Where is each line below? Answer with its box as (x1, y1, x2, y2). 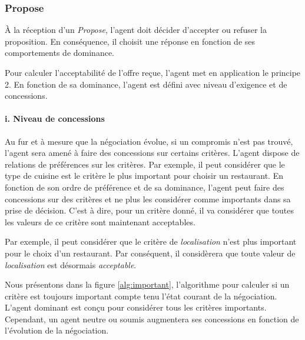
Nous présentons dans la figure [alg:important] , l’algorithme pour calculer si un (5, 278, 290, 291)
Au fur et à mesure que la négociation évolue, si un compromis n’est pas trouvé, (5, 135, 293, 147)
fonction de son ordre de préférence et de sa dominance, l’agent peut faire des (5, 181, 284, 193)
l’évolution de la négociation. (5, 324, 109, 336)
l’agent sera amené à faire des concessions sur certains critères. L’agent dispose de (5, 146, 300, 159)
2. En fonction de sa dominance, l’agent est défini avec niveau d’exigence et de (5, 78, 287, 90)
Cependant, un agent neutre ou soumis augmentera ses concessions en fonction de (5, 312, 299, 325)
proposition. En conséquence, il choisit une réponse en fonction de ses (5, 35, 256, 47)
